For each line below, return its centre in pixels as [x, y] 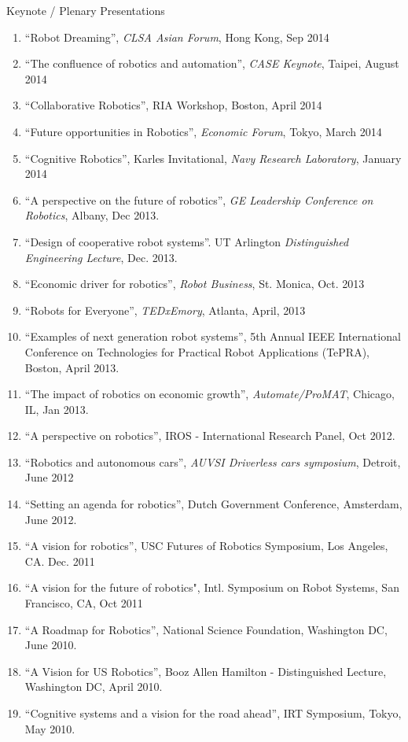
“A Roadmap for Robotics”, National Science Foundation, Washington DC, [206, 629]
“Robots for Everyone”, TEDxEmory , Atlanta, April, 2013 [165, 310]
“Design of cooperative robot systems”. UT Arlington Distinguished [187, 241]
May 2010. [50, 728]
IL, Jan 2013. [57, 409]
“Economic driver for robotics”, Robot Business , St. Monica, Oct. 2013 [195, 284]
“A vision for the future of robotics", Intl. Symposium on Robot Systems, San [212, 587]
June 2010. [51, 645]
